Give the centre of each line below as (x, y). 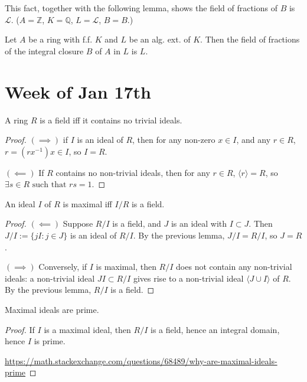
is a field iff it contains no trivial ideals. (111, 120)
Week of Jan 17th (78, 91)
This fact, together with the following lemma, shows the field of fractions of (141, 8)
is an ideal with (199, 223)
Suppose (78, 223)
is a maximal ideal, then (87, 329)
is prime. (50, 341)
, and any (254, 140)
